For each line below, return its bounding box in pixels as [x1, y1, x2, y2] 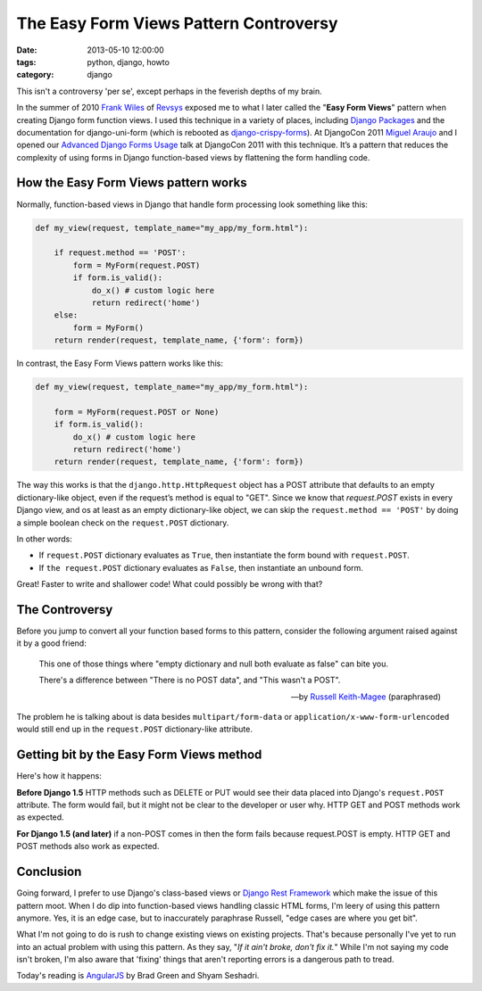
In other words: [16, 533, 73, 544]
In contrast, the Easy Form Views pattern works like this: [16, 358, 223, 369]
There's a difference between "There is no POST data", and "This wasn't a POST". [38, 674, 341, 686]
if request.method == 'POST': [54, 248, 187, 258]
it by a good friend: [16, 638, 87, 648]
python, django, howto [87, 56, 170, 67]
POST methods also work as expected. [16, 841, 160, 852]
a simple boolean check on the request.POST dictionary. [16, 517, 229, 528]
